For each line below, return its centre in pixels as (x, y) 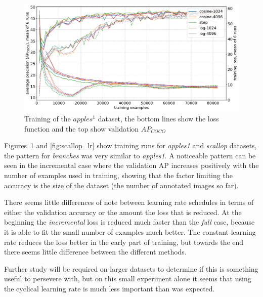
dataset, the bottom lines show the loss (158, 118)
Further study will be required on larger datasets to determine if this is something (131, 268)
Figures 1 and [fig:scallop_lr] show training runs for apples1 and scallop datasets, (130, 145)
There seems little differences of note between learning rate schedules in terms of (129, 202)
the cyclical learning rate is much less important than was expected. (109, 288)
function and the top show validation (82, 128)
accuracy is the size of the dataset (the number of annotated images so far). (121, 185)
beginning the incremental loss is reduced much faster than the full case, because (129, 222)
